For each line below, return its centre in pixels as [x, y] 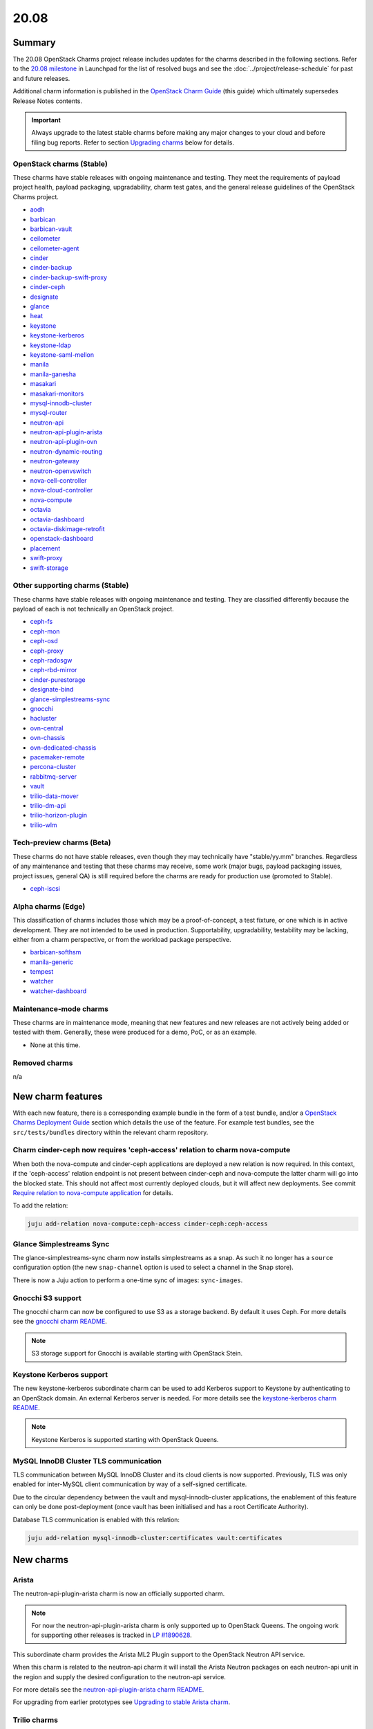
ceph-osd [44, 641]
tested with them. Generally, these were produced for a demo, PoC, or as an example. [135, 1032]
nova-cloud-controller [61, 490]
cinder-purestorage [58, 679]
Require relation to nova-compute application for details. [93, 1192]
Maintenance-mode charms [60, 1008]
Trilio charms [36, 1720]
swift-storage [49, 568]
